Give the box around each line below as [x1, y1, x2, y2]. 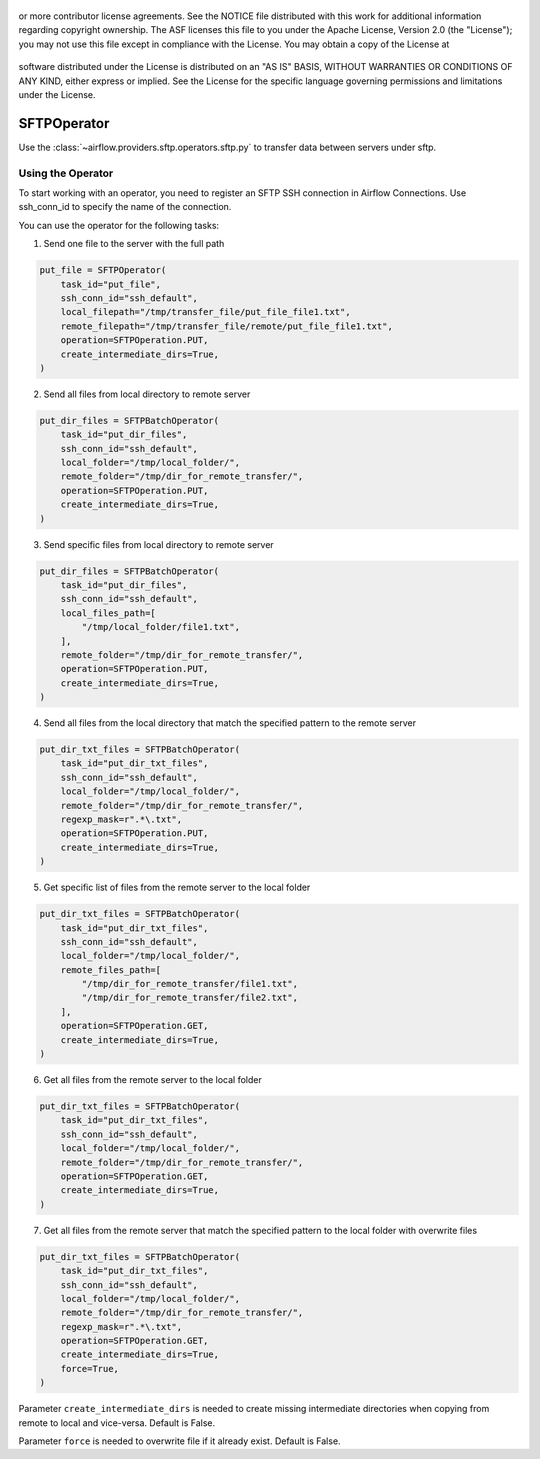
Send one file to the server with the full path [43, 238, 225, 250]
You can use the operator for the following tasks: [18, 219, 220, 231]
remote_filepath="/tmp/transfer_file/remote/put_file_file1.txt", [60, 320, 394, 332]
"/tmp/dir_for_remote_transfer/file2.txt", [81, 992, 299, 1004]
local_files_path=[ [60, 607, 157, 619]
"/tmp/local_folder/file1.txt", [81, 621, 240, 633]
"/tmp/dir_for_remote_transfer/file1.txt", [81, 978, 299, 990]
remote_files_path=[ [60, 964, 162, 975]
